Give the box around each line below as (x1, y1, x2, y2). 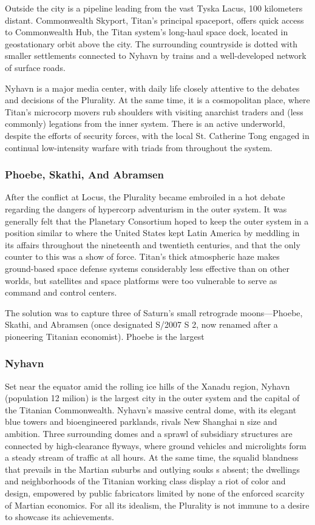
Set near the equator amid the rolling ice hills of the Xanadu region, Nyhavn (5, 379, 290, 392)
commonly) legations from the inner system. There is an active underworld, (5, 117, 285, 130)
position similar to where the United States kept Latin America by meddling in (5, 226, 300, 239)
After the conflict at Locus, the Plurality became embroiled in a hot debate (5, 191, 285, 203)
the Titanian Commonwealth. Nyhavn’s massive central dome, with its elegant (5, 403, 297, 416)
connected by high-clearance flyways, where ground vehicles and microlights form (5, 439, 307, 452)
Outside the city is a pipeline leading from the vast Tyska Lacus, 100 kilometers (5, 2, 303, 14)
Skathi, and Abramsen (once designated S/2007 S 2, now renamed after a (5, 318, 278, 331)
